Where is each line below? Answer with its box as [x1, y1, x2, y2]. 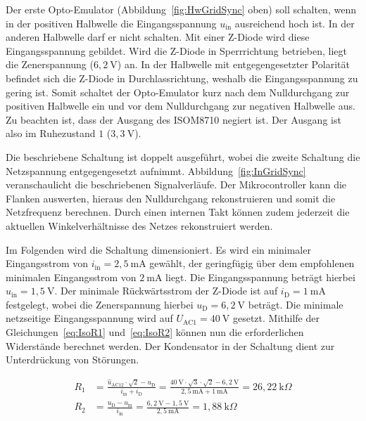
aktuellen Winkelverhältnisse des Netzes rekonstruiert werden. [6, 218, 273, 233]
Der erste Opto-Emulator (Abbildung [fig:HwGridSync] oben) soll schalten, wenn [6, 2, 356, 16]
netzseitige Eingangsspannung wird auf [6, 311, 173, 325]
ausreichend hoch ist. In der [234, 15, 355, 30]
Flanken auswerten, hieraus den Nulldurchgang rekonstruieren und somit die [6, 190, 336, 205]
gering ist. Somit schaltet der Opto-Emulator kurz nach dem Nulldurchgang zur [6, 84, 350, 99]
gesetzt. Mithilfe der [232, 311, 320, 325]
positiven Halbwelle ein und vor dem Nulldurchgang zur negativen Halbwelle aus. [6, 98, 355, 113]
